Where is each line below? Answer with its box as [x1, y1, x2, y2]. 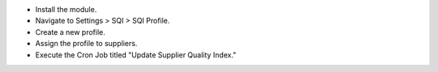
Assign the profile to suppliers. [35, 39, 138, 49]
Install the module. [35, 5, 97, 14]
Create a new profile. [35, 27, 105, 36]
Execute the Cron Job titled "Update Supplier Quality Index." [35, 49, 237, 60]
